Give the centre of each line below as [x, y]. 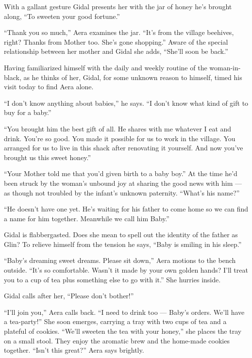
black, [13, 77]
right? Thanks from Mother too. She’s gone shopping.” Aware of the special [116, 41]
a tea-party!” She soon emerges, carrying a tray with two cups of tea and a [115, 321]
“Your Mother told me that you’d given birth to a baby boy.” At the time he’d [121, 173]
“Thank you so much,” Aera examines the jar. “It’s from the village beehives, [119, 32]
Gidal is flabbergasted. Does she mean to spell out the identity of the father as [121, 235]
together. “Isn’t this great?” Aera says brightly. [74, 350]
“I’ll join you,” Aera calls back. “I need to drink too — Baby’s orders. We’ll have [124, 312]
